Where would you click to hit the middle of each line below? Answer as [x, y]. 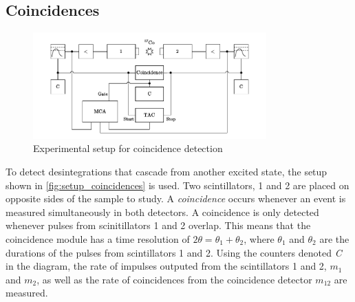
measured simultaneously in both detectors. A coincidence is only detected [162, 212]
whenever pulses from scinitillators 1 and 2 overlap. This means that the [158, 225]
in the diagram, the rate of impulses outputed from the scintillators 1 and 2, [166, 266]
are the [334, 238]
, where [259, 238]
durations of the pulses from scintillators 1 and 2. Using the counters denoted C [174, 252]
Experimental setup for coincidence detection [128, 148]
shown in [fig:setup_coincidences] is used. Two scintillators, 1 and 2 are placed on [177, 185]
